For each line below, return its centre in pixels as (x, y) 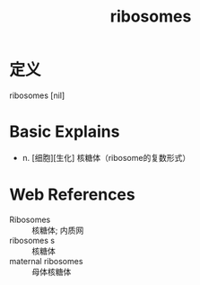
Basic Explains (65, 132)
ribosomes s (32, 240)
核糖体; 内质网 (58, 230)
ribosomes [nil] (37, 95)
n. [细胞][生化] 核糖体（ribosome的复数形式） (106, 157)
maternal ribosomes (46, 261)
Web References (73, 195)
